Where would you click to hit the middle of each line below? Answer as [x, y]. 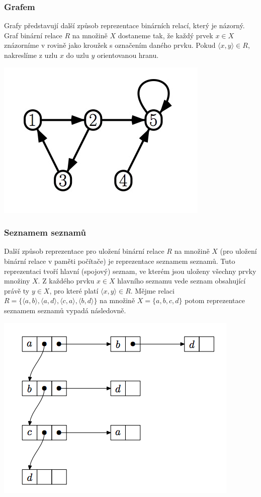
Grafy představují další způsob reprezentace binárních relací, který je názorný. [124, 25]
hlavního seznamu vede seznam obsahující [182, 281]
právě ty [17, 290]
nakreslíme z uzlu [31, 55]
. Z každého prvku [66, 281]
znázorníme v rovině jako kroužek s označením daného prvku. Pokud [110, 45]
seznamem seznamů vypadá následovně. [65, 310]
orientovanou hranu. [128, 55]
